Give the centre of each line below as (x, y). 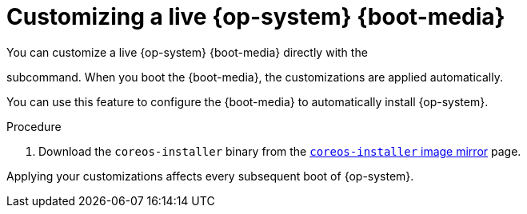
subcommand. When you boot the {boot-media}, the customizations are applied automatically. (255, 77)
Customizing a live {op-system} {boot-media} (256, 17)
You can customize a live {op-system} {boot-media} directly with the (187, 52)
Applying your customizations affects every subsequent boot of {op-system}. (210, 176)
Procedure (34, 126)
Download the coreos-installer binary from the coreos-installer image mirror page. (280, 151)
